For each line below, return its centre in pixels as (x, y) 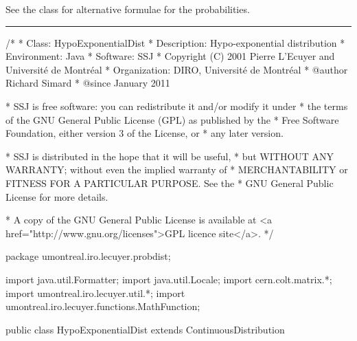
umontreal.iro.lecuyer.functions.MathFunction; (103, 306)
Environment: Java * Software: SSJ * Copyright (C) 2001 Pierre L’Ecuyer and (170, 56)
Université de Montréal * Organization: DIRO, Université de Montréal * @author (177, 69)
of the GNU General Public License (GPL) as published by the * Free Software (172, 119)
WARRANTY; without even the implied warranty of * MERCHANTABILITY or (177, 169)
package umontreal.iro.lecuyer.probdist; (88, 256)
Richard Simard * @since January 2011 (88, 83)
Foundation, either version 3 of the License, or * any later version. (145, 133)
